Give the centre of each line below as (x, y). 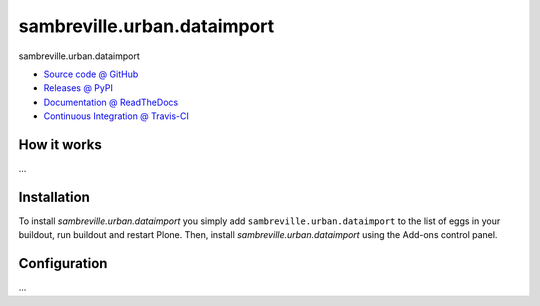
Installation (54, 196)
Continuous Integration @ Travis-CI (116, 116)
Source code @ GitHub (91, 74)
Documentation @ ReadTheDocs (111, 102)
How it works (60, 144)
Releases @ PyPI (78, 88)
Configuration (63, 263)
